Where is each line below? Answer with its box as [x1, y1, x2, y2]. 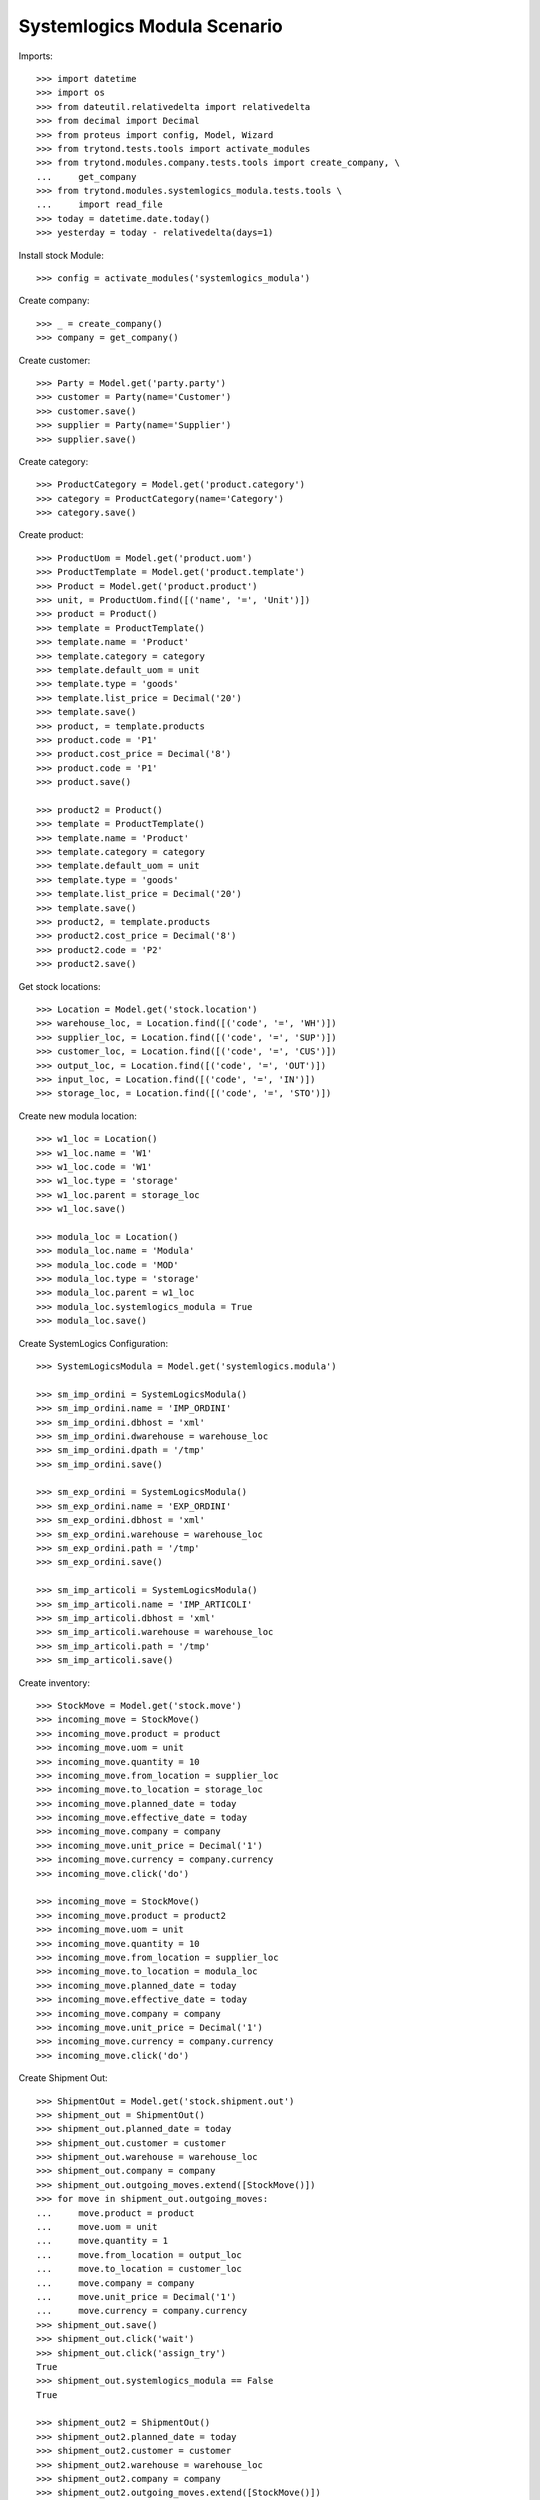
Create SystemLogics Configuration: [18, 1337, 169, 1349]
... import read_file [36, 199, 164, 210]
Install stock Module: [18, 249, 104, 261]
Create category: [18, 455, 89, 467]
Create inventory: [18, 1676, 90, 1689]
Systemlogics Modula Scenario [18, 15, 284, 37]
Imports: [18, 50, 54, 62]
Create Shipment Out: [18, 2072, 109, 2084]
